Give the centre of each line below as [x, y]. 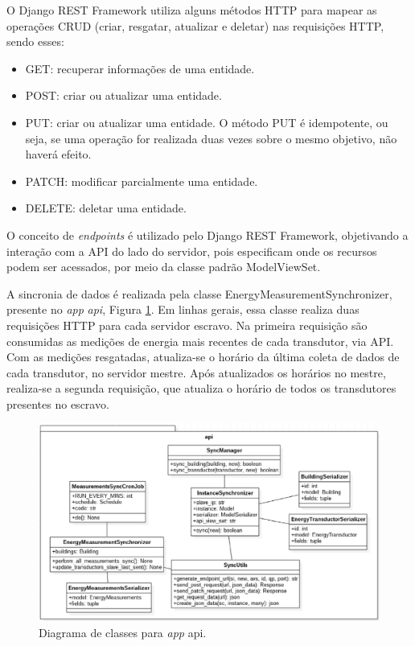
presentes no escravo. [58, 403]
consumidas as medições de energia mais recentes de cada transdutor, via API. [200, 341]
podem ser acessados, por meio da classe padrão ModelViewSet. [164, 267]
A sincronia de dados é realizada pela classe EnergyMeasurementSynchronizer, [199, 293]
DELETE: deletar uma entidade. [106, 208]
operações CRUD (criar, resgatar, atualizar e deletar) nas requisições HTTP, [195, 25]
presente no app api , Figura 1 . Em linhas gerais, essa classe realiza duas [183, 309]
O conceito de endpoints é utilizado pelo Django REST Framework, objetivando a [207, 235]
